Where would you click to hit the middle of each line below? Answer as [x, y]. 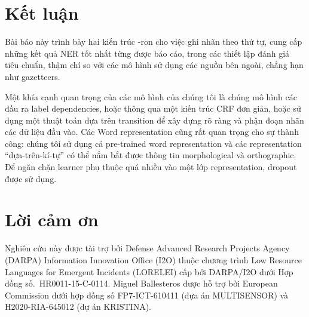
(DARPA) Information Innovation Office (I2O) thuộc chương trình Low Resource [154, 259]
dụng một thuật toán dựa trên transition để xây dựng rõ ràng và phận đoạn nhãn [154, 120]
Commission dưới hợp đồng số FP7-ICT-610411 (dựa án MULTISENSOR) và [147, 295]
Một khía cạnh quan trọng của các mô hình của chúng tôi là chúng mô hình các [151, 96]
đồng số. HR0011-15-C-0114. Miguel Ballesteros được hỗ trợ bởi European [141, 283]
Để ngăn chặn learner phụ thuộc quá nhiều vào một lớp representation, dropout [151, 167]
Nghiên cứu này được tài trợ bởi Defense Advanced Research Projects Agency [147, 248]
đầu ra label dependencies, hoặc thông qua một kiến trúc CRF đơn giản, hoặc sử [153, 108]
